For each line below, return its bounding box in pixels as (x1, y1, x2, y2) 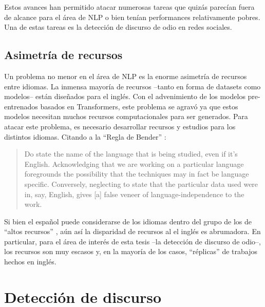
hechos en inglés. (4, 256, 56, 267)
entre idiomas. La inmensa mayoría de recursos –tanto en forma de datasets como (4, 81, 261, 91)
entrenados (4, 101, 38, 111)
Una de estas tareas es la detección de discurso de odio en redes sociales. (4, 22, 232, 32)
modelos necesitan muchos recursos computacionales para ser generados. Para (4, 111, 248, 122)
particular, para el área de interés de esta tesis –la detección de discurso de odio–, (4, 236, 261, 246)
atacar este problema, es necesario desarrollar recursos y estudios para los (4, 121, 236, 131)
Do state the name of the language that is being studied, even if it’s (24, 148, 238, 159)
